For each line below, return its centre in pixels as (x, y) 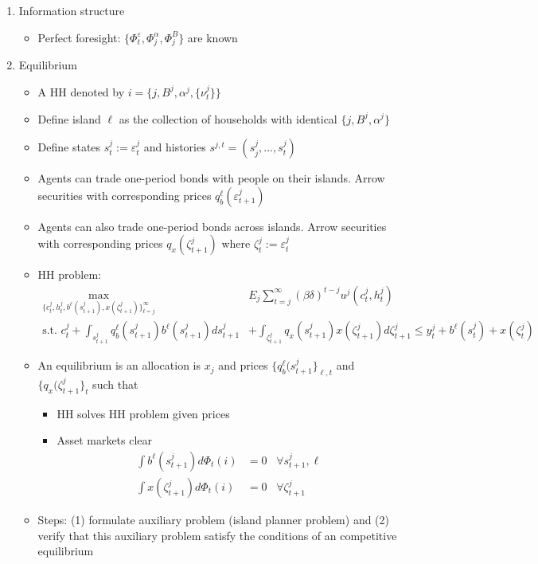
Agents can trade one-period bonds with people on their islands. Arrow (211, 178)
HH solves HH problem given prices (143, 413)
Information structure (72, 10)
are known (212, 37)
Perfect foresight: (79, 37)
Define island (69, 118)
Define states (69, 147)
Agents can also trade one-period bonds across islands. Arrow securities (212, 226)
